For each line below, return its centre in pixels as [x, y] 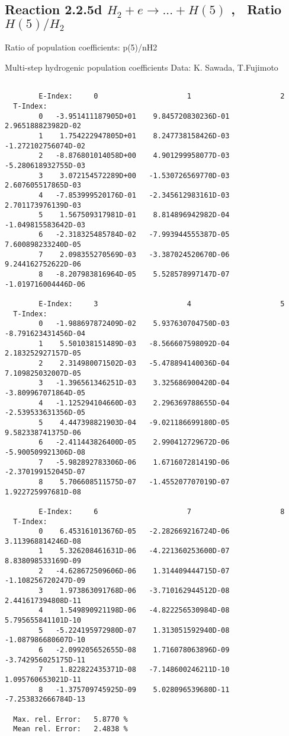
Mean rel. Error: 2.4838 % [70, 729]
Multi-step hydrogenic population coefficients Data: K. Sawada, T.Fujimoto [142, 67]
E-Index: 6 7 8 [162, 511]
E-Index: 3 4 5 [162, 304]
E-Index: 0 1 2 [162, 96]
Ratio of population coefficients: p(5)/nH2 [81, 47]
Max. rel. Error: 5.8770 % [70, 719]
